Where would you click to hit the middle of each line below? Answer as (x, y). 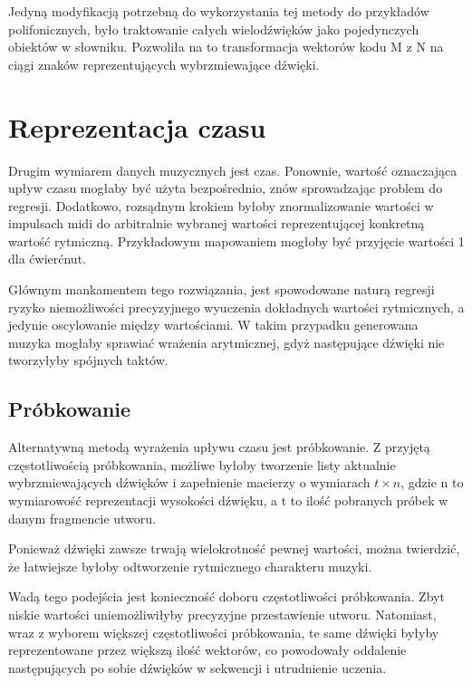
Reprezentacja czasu (137, 126)
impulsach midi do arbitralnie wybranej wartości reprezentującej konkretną (217, 223)
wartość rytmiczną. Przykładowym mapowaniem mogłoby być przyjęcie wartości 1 (236, 240)
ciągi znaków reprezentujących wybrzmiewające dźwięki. (164, 64)
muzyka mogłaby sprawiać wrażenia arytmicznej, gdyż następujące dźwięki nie (226, 342)
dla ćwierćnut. (47, 259)
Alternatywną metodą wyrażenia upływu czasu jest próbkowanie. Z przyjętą (219, 447)
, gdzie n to (432, 482)
